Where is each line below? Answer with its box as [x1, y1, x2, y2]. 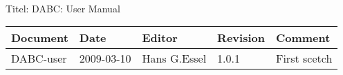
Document [11, 30, 68, 46]
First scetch [275, 50, 333, 67]
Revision [217, 30, 265, 46]
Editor [142, 30, 178, 46]
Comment [275, 30, 331, 46]
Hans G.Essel [142, 50, 207, 67]
